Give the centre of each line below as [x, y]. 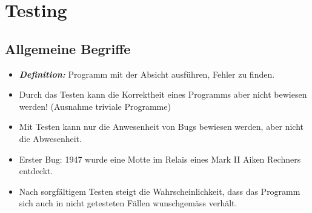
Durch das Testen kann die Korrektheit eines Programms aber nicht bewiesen [163, 94]
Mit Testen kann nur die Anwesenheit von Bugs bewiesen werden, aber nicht [161, 127]
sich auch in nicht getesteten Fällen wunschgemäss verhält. [128, 203]
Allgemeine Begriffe [68, 48]
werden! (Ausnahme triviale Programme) [95, 106]
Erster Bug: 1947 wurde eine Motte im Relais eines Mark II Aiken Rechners [160, 159]
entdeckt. [36, 171]
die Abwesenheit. [50, 138]
